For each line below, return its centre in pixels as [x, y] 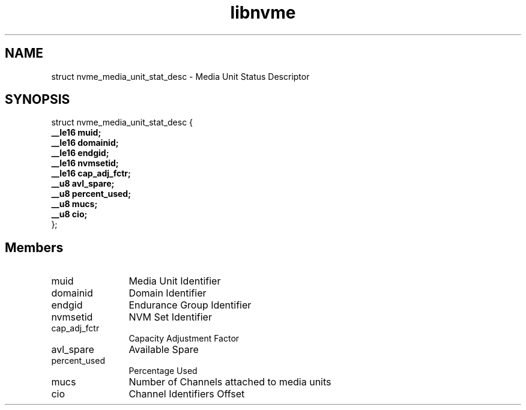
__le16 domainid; [85, 143]
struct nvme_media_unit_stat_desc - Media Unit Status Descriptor [180, 76]
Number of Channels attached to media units [230, 382]
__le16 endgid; [80, 153]
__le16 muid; [76, 133]
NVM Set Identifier [170, 317]
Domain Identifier [168, 293]
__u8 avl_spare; [83, 184]
